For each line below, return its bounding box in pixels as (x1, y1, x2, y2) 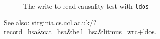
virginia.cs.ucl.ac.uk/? (31, 17, 96, 27)
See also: (4, 17, 30, 27)
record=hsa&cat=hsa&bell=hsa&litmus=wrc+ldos (4, 26, 155, 37)
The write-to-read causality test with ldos (23, 1, 149, 11)
